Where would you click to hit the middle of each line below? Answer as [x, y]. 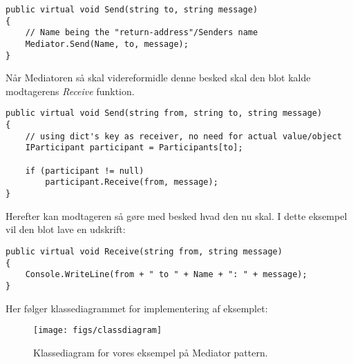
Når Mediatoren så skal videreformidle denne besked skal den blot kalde [158, 78]
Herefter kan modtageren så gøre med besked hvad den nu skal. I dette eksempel [176, 215]
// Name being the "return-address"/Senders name [142, 33]
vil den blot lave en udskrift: [66, 229]
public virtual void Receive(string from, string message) [144, 251]
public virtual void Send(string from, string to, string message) [164, 113]
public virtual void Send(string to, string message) [132, 10]
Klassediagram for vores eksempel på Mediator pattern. [151, 352]
